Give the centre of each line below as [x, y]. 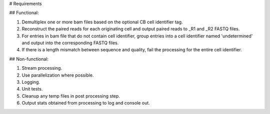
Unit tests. [32, 89]
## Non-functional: [29, 59]
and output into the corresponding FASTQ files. [70, 43]
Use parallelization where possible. [58, 75]
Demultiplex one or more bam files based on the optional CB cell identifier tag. [102, 22]
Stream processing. [42, 68]
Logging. [31, 82]
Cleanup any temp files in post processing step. [71, 96]
